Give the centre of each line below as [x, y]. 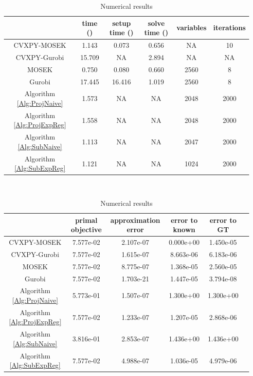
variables [191, 28]
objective [86, 229]
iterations [229, 28]
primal [86, 220]
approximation [135, 220]
